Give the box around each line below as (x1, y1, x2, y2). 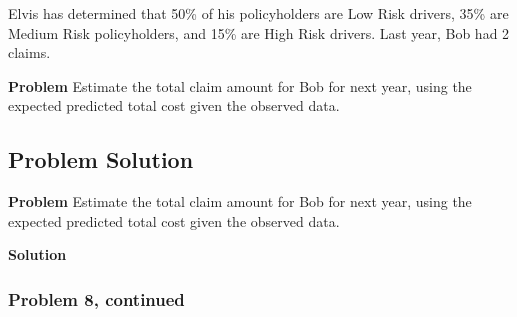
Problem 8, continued (8, 286, 185, 311)
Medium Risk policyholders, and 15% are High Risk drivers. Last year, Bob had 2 (8, 22, 510, 43)
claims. (8, 42, 51, 63)
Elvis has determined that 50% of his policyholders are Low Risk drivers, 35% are (8, 3, 509, 23)
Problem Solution (8, 144, 194, 175)
